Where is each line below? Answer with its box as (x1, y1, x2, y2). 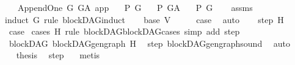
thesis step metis (16, 49, 100, 61)
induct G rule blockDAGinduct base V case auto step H (5, 13, 284, 26)
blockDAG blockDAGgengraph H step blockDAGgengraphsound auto (9, 36, 291, 49)
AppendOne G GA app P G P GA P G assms (17, 1, 253, 13)
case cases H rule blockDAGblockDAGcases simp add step (9, 25, 240, 38)
